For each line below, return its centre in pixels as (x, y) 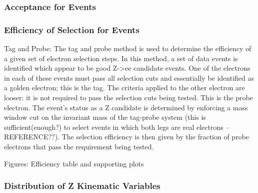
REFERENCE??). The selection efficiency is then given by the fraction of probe (127, 137)
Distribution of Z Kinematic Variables (82, 186)
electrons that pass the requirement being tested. (79, 146)
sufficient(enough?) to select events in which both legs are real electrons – (117, 127)
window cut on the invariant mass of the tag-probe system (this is (105, 117)
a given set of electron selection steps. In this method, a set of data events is (121, 58)
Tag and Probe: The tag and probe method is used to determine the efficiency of (128, 48)
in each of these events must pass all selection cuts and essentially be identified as (129, 77)
